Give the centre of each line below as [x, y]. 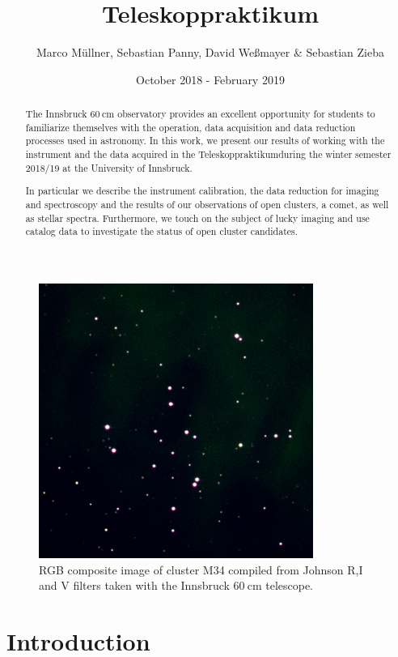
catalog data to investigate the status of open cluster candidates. [162, 231]
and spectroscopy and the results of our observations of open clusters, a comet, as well [207, 204]
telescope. [290, 585]
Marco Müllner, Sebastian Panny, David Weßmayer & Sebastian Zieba [210, 52]
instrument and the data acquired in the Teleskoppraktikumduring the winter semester [208, 154]
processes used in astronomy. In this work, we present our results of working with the [205, 141]
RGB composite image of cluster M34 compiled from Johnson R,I [201, 569]
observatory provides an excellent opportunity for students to [246, 114]
